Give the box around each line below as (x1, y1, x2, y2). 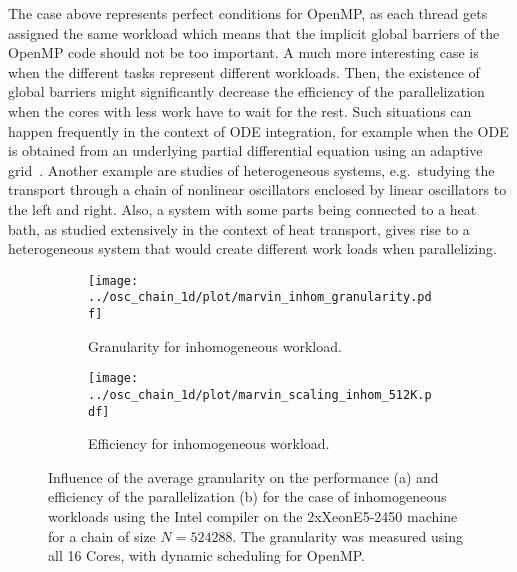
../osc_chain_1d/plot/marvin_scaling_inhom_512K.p (88, 387, 432, 402)
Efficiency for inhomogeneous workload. (88, 433, 330, 454)
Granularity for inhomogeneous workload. (88, 335, 342, 356)
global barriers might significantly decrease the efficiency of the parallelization (8, 81, 485, 102)
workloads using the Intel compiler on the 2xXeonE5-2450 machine (48, 506, 458, 527)
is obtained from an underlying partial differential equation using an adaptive (8, 140, 483, 161)
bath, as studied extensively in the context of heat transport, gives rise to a (8, 218, 470, 239)
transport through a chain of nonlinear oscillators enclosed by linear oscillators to (8, 179, 507, 200)
